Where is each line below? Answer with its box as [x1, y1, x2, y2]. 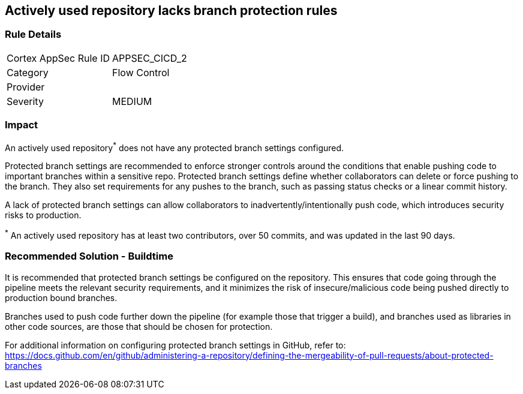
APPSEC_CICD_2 [112, 52, 187, 64]
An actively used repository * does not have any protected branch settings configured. [5, 140, 344, 153]
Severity [7, 95, 44, 107]
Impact [5, 119, 38, 131]
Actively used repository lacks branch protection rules [5, 3, 338, 18]
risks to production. [5, 210, 82, 221]
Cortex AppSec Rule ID [7, 52, 110, 64]
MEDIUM [112, 95, 152, 107]
